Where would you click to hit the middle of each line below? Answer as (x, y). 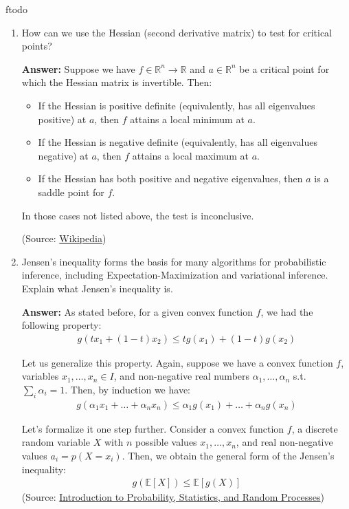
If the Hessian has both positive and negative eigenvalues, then (170, 178)
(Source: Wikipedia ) (64, 238)
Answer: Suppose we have (78, 68)
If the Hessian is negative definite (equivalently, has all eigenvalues (178, 142)
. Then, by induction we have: (128, 389)
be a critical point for (284, 68)
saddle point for (71, 192)
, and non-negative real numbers (182, 376)
